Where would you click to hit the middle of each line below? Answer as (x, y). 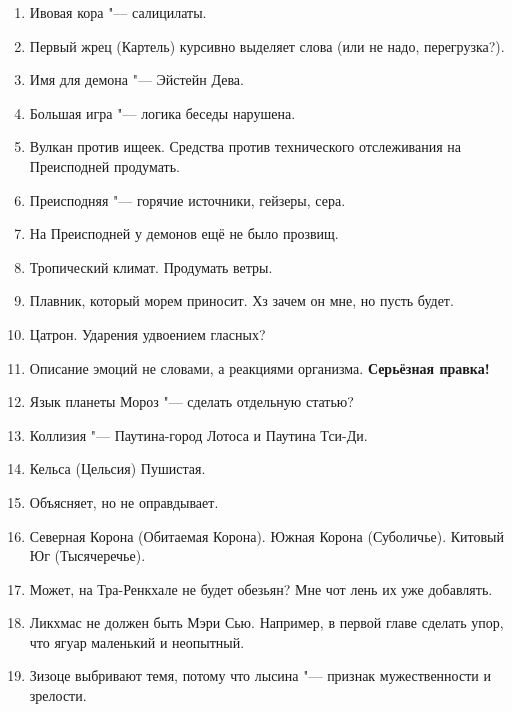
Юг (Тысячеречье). (87, 555)
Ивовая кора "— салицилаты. (118, 12)
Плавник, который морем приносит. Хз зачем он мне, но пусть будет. (241, 300)
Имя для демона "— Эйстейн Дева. (136, 79)
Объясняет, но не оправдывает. (124, 501)
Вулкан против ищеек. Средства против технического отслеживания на (245, 146)
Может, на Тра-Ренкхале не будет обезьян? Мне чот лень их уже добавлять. (261, 588)
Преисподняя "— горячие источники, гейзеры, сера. (187, 199)
